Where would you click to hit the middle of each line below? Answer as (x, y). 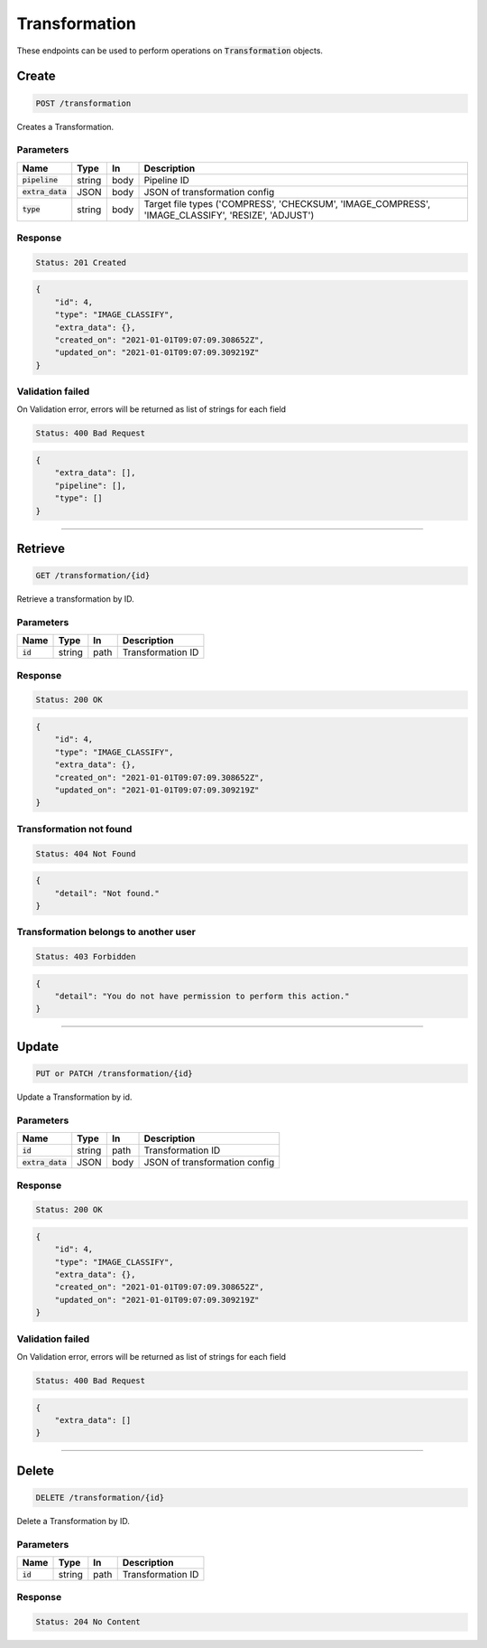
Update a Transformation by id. (74, 1097)
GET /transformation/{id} (93, 576)
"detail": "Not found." (107, 893)
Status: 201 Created (81, 262)
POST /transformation (83, 103)
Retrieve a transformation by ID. (75, 599)
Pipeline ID (166, 180)
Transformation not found (74, 829)
